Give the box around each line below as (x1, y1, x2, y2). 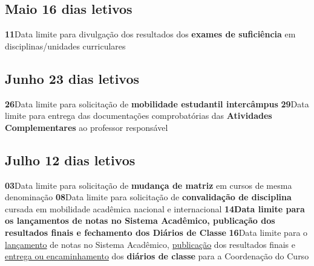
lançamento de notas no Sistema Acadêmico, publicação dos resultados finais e (5, 238, 295, 250)
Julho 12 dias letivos (5, 150, 136, 169)
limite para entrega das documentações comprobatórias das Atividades (5, 109, 272, 122)
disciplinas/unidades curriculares (5, 39, 126, 52)
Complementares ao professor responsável (5, 121, 168, 133)
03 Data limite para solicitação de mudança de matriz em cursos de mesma (5, 179, 292, 191)
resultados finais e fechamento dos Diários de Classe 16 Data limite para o (5, 226, 308, 238)
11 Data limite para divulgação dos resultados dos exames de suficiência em (5, 28, 296, 40)
